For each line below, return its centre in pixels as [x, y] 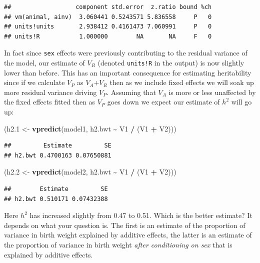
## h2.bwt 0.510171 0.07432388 [56, 199]
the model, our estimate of [44, 63]
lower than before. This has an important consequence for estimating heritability [128, 72]
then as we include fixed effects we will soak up [182, 82]
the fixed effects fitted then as [50, 102]
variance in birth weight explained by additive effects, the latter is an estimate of [128, 235]
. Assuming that [131, 92]
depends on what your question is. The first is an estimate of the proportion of [125, 225]
